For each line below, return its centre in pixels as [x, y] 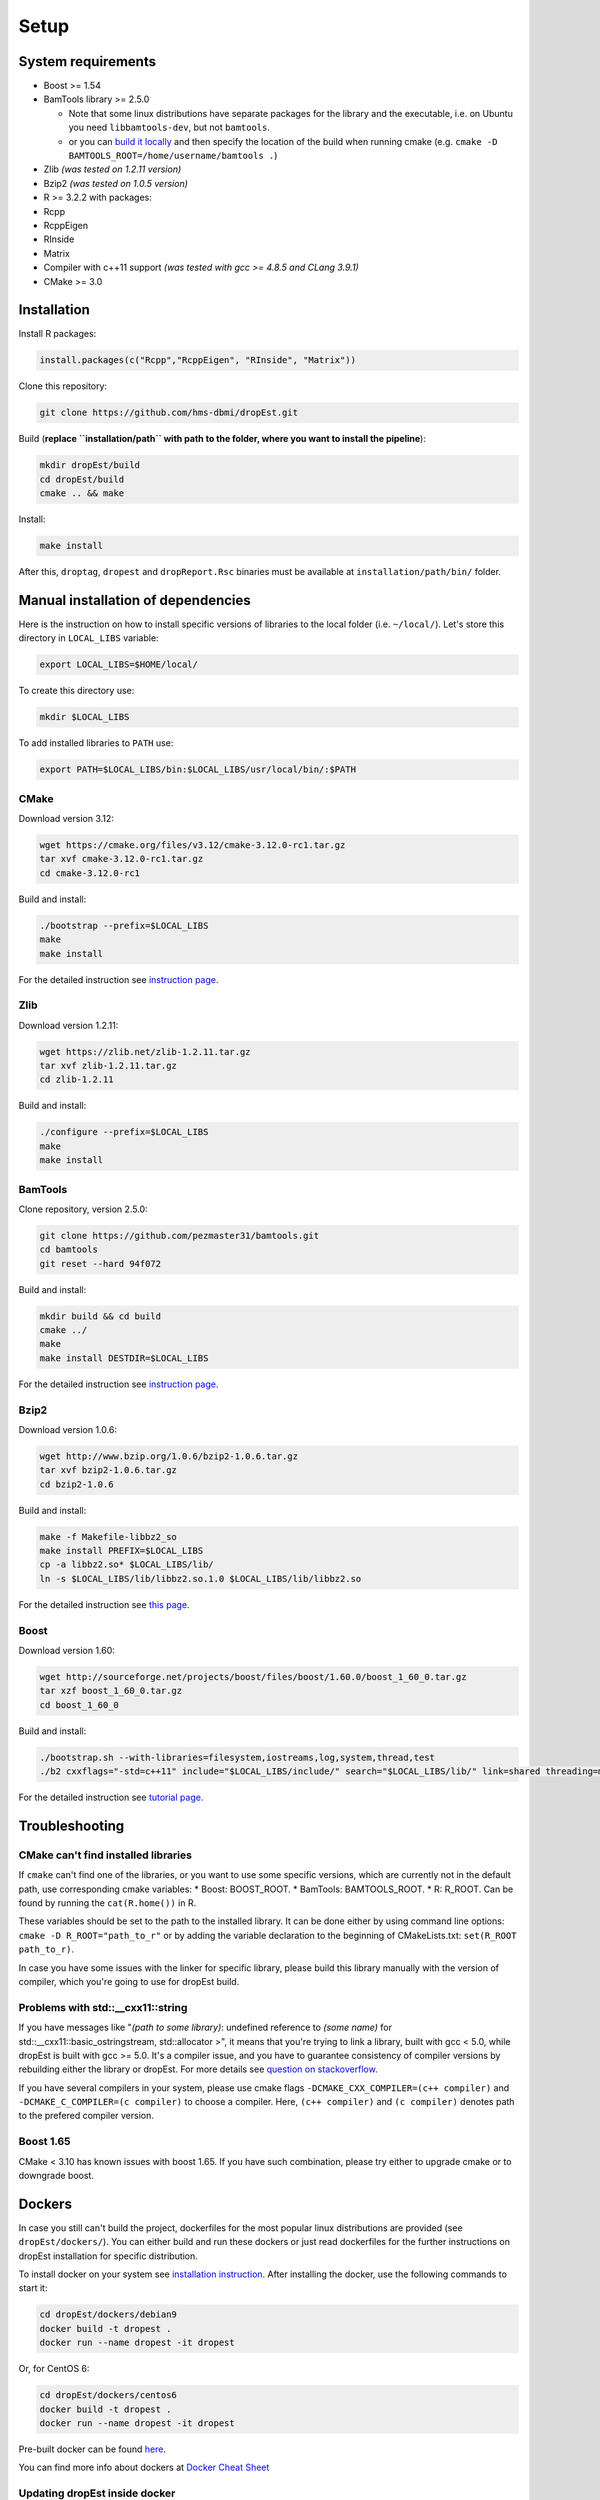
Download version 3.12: [66, 819]
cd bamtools [69, 1249]
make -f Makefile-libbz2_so [108, 1536]
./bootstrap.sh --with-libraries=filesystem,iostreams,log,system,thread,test [237, 1757]
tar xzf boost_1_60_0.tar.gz [111, 1691]
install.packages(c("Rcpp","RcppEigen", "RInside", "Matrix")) [198, 360]
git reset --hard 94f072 [100, 1263]
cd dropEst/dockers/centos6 [108, 2395]
